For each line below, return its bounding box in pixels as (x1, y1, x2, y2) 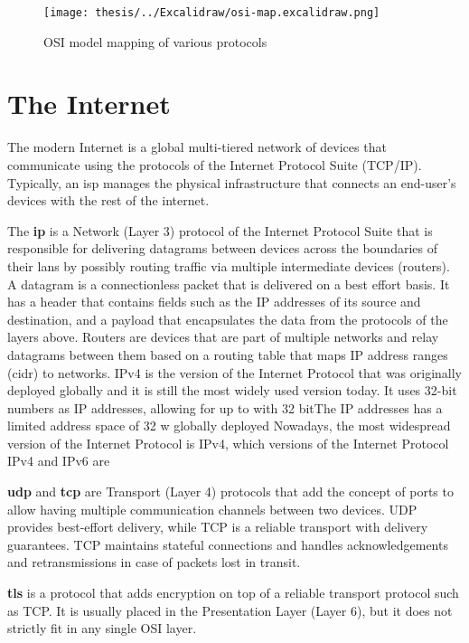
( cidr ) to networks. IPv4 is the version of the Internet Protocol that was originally (7, 363, 463, 382)
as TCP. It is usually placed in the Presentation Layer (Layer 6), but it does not (7, 600, 453, 619)
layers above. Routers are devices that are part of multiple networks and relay (7, 327, 439, 346)
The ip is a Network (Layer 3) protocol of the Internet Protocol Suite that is (7, 221, 433, 240)
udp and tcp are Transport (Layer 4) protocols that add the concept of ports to (7, 482, 454, 501)
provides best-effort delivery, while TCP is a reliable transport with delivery (7, 517, 428, 536)
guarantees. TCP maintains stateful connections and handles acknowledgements (7, 534, 448, 553)
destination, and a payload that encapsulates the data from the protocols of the (7, 309, 448, 328)
